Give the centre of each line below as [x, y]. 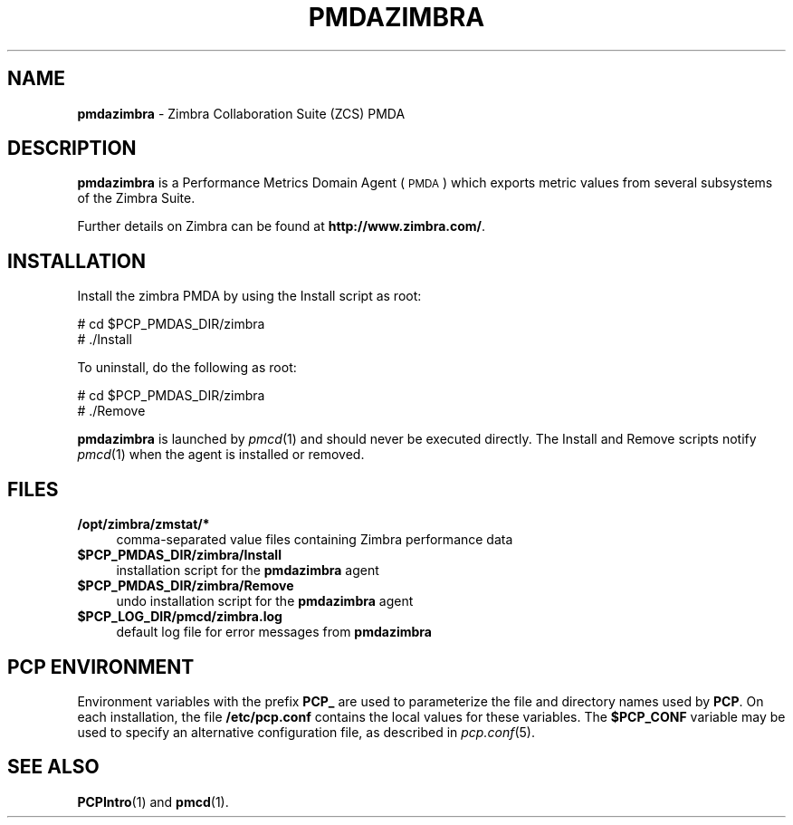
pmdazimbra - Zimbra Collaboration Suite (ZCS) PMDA [241, 113]
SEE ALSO [53, 767]
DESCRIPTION [72, 149]
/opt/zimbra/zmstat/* [143, 524]
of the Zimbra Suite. [136, 198]
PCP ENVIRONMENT [101, 667]
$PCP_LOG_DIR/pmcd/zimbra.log [180, 617]
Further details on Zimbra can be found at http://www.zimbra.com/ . [282, 226]
